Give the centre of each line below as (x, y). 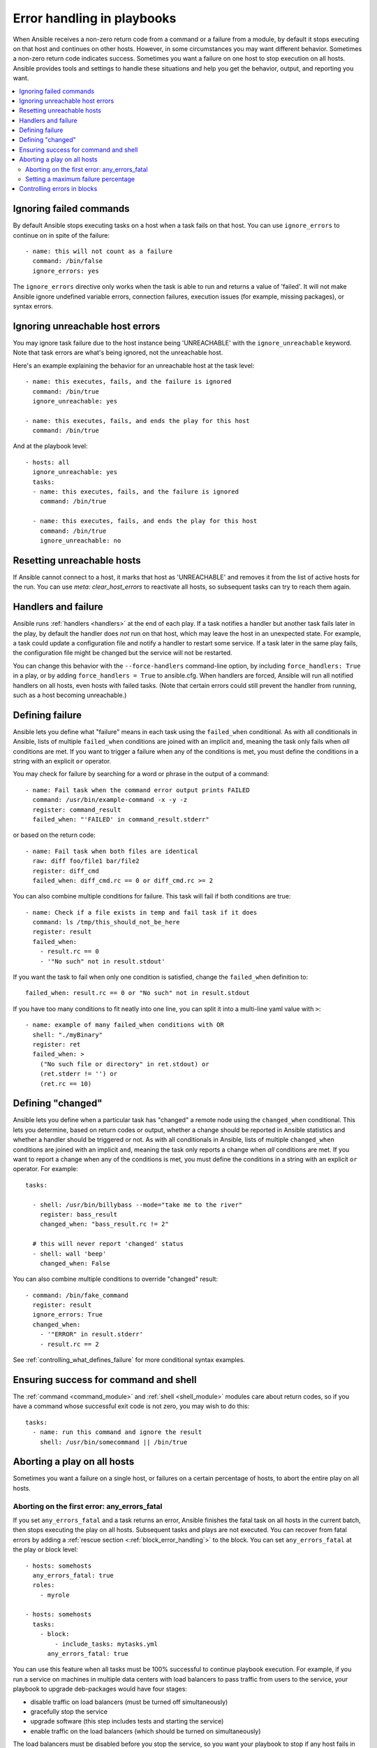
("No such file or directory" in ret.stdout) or (124, 1064)
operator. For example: (45, 1169)
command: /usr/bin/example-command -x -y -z (110, 800)
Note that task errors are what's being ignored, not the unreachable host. (118, 352)
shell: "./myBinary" (68, 1034)
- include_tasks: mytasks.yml (106, 1644)
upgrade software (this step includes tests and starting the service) (127, 1721)
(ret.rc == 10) (66, 1083)
